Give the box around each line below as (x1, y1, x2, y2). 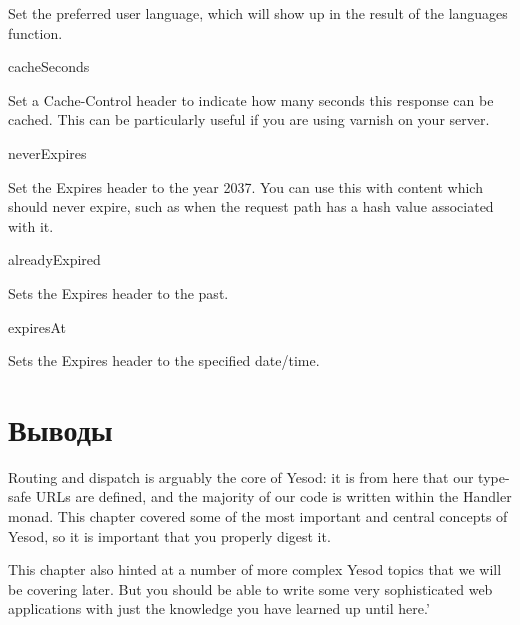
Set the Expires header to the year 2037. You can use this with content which (8, 176, 483, 197)
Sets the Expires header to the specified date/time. (8, 350, 320, 371)
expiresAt (8, 316, 67, 337)
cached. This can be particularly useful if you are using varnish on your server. (8, 109, 490, 130)
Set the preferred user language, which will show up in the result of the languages (8, 3, 508, 23)
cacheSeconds (8, 56, 90, 77)
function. (8, 22, 63, 43)
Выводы (8, 408, 113, 449)
